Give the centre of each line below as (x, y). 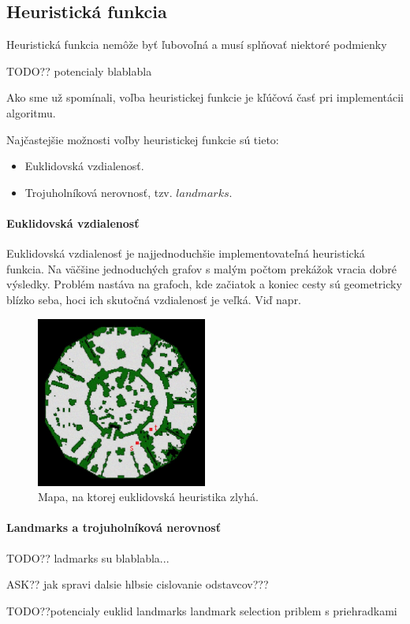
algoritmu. (31, 112)
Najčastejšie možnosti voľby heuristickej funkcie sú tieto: (143, 139)
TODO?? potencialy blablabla (79, 71)
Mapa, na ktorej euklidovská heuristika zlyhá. (148, 497)
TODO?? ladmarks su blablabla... (88, 557)
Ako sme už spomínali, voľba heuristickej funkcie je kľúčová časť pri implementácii (205, 97)
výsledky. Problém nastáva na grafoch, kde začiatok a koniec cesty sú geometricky (204, 284)
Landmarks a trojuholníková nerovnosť (114, 527)
